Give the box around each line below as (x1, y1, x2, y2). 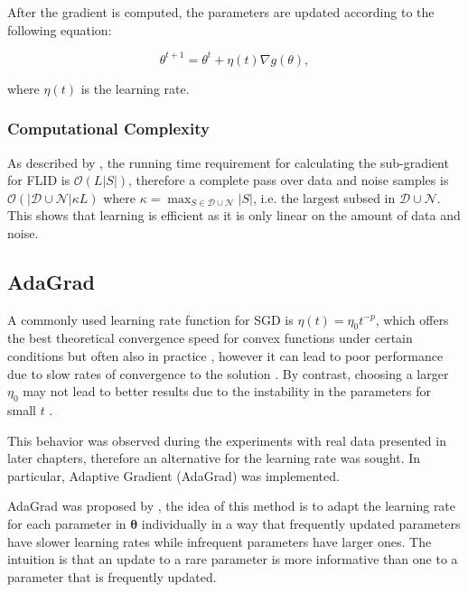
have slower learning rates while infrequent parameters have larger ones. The (7, 532, 432, 550)
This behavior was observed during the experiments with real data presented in (7, 430, 446, 449)
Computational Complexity (7, 117, 210, 140)
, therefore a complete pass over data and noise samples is (128, 171, 449, 190)
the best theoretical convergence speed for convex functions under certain (7, 328, 413, 347)
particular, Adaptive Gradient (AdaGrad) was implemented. (7, 466, 340, 485)
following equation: (7, 20, 112, 39)
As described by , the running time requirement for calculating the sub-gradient (7, 153, 449, 171)
